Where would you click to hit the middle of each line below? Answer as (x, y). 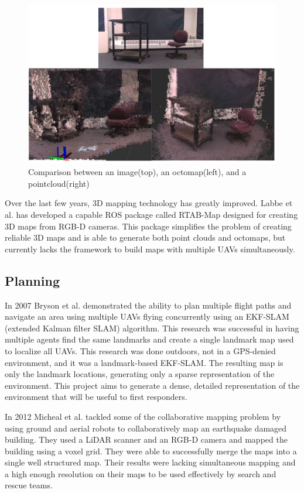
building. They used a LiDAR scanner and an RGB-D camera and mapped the (146, 439)
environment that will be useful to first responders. (96, 397)
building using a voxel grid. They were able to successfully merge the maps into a (151, 451)
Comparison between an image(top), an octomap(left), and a (137, 172)
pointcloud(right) (59, 183)
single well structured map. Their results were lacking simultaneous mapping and (150, 462)
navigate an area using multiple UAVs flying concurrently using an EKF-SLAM (147, 316)
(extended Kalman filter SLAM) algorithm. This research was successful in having (152, 328)
